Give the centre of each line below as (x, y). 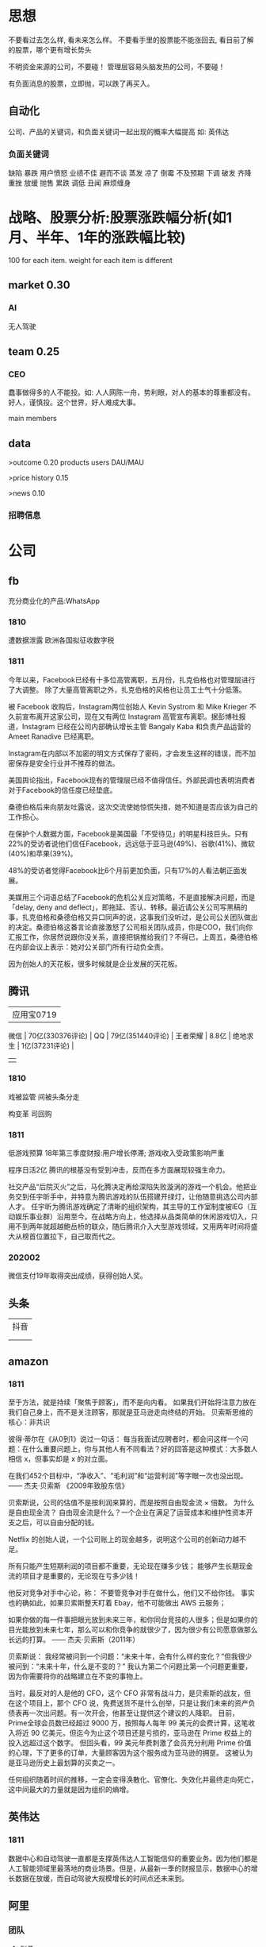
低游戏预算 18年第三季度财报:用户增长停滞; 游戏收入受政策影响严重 (116, 1153)
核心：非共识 (29, 1422)
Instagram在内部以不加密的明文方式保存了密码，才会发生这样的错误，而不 (129, 753)
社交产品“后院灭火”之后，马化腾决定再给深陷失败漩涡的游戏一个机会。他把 (129, 1187)
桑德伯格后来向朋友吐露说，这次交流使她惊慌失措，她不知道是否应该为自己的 (133, 806)
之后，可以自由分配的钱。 (57, 1522)
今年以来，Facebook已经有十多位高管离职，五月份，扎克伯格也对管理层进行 (132, 679)
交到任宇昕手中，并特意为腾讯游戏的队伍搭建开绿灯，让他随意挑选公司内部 (136, 1197)
